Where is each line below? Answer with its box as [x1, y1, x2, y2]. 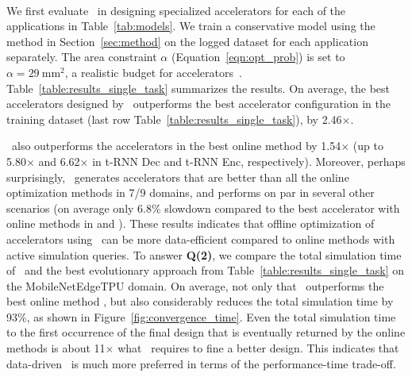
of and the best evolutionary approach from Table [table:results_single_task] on [6, 262, 405, 279]
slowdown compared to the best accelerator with [164, 199, 400, 216]
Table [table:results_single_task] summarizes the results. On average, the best [6, 79, 391, 96]
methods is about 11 [6, 340, 106, 356]
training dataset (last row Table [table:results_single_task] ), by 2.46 [6, 110, 342, 127]
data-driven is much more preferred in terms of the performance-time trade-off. [6, 355, 396, 371]
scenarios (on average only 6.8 [6, 199, 152, 216]
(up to [352, 137, 383, 154]
